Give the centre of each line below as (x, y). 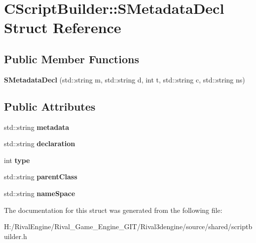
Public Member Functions (72, 59)
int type (17, 160)
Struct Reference (63, 27)
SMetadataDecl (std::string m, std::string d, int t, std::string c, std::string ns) (125, 79)
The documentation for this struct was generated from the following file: (113, 210)
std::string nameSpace (40, 193)
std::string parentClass (41, 177)
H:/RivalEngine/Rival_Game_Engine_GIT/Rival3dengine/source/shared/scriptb (128, 226)
